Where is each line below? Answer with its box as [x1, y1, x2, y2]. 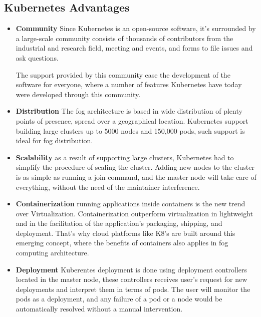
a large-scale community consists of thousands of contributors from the [16, 33, 233, 43]
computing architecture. [16, 247, 89, 258]
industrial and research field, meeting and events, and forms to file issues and [16, 43, 253, 53]
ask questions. [16, 52, 59, 63]
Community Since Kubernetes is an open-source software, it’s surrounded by [16, 23, 256, 34]
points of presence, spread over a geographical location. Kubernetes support [16, 115, 248, 126]
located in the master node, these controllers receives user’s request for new [16, 274, 247, 284]
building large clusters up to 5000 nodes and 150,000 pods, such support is [16, 125, 245, 136]
